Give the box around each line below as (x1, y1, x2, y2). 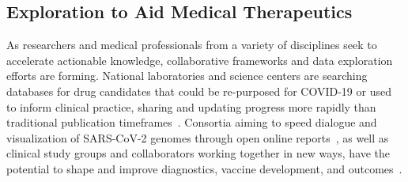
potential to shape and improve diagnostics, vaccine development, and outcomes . (6, 160, 402, 176)
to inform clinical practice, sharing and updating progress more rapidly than (6, 98, 376, 115)
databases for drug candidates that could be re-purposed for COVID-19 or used (6, 82, 391, 99)
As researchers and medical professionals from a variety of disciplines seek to (6, 36, 377, 53)
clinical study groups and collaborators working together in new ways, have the (6, 145, 391, 161)
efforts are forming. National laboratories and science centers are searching (6, 67, 368, 84)
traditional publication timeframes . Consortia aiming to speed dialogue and (6, 114, 377, 131)
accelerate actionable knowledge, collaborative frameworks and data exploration (6, 51, 393, 68)
